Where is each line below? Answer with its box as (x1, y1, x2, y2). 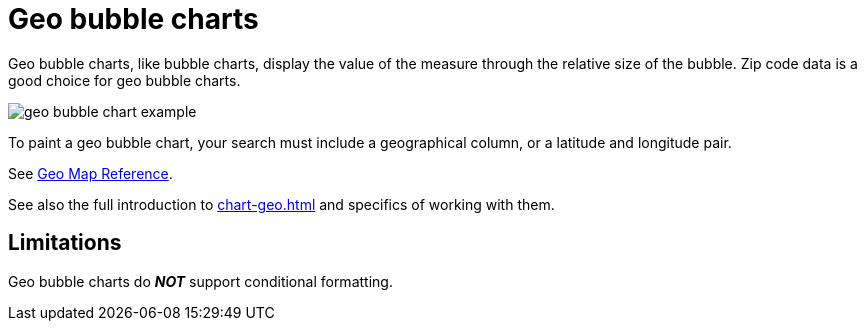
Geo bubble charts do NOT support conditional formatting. (8, 272, 393, 290)
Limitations (8, 230, 122, 256)
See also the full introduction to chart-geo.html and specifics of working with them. (8, 195, 555, 213)
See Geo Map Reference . (8, 164, 173, 182)
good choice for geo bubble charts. (8, 71, 241, 89)
